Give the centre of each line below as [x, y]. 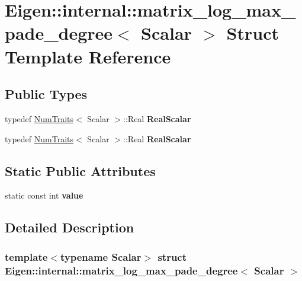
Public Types [46, 94]
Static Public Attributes [80, 170]
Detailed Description [70, 227]
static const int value [44, 195]
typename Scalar [101, 256]
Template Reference [88, 56]
